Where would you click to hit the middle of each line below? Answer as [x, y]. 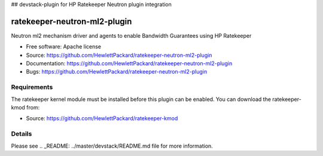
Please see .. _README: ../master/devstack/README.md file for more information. [112, 146]
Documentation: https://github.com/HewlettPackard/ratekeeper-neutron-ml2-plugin [129, 63]
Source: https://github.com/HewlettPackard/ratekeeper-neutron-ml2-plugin [119, 55]
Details [22, 134]
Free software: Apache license [64, 47]
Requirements [32, 87]
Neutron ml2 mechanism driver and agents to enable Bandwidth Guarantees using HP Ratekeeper [131, 35]
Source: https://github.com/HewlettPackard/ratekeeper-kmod [102, 118]
